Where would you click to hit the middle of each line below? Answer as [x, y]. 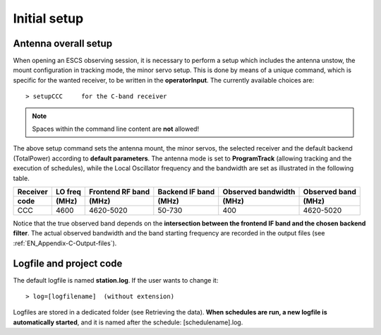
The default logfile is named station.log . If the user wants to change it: [116, 280]
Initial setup [48, 18]
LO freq [68, 192]
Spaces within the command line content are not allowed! [116, 129]
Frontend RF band [119, 192]
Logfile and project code [68, 263]
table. [21, 178]
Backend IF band [186, 192]
